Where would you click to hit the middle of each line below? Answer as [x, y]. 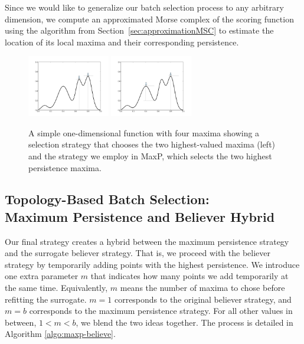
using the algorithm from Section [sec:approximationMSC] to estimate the [139, 30]
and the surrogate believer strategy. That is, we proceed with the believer [138, 253]
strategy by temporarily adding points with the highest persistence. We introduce [152, 264]
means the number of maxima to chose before [202, 288]
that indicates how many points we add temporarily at [189, 276]
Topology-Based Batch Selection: [107, 199]
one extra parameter [42, 276]
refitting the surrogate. [46, 299]
